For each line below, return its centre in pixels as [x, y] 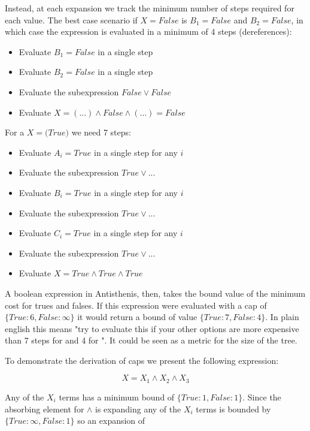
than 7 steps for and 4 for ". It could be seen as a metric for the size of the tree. [151, 340]
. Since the [262, 397]
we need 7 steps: [101, 132]
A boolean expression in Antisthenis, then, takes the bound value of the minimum [155, 293]
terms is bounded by [233, 409]
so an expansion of [111, 421]
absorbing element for [45, 409]
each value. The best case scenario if [71, 19]
